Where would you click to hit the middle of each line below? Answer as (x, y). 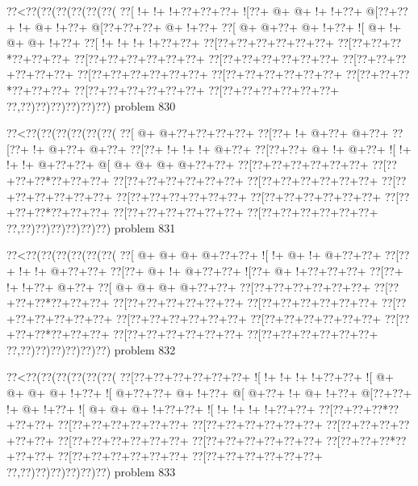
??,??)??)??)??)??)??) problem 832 (91, 349)
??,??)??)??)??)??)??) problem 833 (91, 472)
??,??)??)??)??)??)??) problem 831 (91, 227)
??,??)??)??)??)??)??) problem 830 (91, 105)
